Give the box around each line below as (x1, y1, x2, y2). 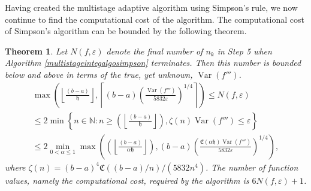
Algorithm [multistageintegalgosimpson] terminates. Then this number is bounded (5, 56, 301, 69)
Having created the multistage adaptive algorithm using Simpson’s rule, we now (5, 1, 298, 13)
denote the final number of (106, 44, 203, 57)
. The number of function (205, 160, 298, 173)
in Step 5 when (217, 44, 272, 57)
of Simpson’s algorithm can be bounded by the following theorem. (5, 25, 247, 37)
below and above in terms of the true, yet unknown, (5, 68, 193, 80)
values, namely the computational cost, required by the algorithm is (5, 174, 249, 186)
